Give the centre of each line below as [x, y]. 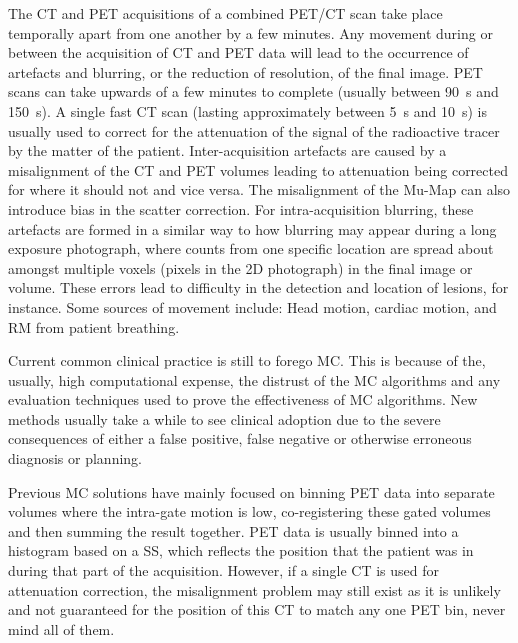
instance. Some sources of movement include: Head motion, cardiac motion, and [252, 306]
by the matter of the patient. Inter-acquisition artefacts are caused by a [227, 150]
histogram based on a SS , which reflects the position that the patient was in [241, 550]
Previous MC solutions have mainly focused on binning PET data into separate [251, 491]
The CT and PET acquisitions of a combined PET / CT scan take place [225, 13]
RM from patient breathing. [94, 326]
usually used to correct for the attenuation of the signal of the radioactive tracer [254, 130]
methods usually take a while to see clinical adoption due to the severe [224, 418]
